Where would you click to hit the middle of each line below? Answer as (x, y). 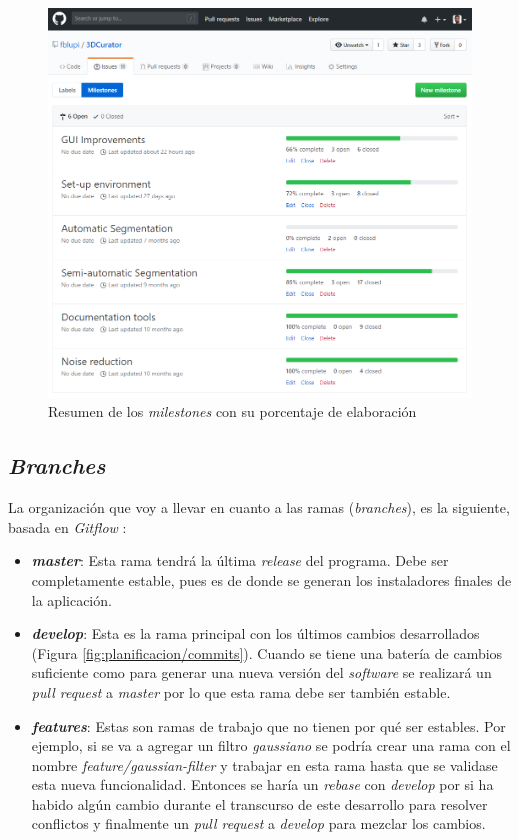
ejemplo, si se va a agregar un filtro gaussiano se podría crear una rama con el (271, 745)
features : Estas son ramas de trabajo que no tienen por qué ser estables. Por (268, 725)
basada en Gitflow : (67, 526)
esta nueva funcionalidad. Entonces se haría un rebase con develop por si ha (262, 784)
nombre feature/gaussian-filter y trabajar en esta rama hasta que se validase (264, 764)
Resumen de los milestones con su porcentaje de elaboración (232, 411)
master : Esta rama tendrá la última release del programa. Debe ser (240, 560)
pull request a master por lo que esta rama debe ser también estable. (241, 691)
